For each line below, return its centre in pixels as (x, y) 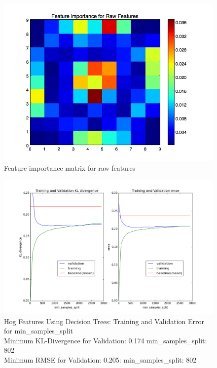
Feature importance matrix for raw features (70, 167)
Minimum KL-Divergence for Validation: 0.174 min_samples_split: (106, 340)
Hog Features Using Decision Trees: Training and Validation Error (104, 321)
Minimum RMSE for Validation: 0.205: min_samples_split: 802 (100, 360)
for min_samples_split (38, 331)
